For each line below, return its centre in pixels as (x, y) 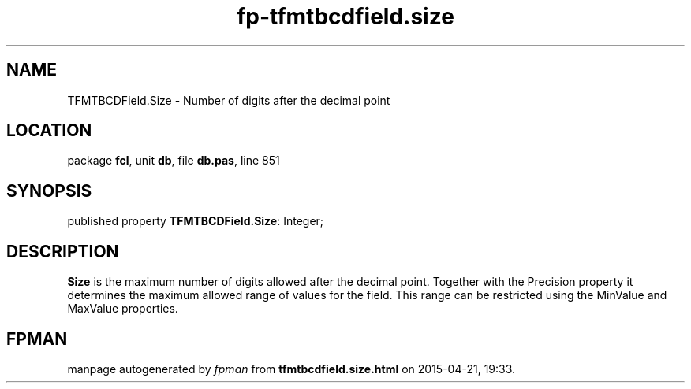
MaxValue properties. (123, 309)
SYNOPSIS (49, 191)
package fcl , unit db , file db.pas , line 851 (174, 161)
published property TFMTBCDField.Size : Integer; (196, 221)
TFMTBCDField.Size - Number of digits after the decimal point (229, 100)
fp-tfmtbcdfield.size (345, 17)
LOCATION (49, 131)
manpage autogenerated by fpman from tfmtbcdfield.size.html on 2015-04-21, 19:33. (291, 369)
